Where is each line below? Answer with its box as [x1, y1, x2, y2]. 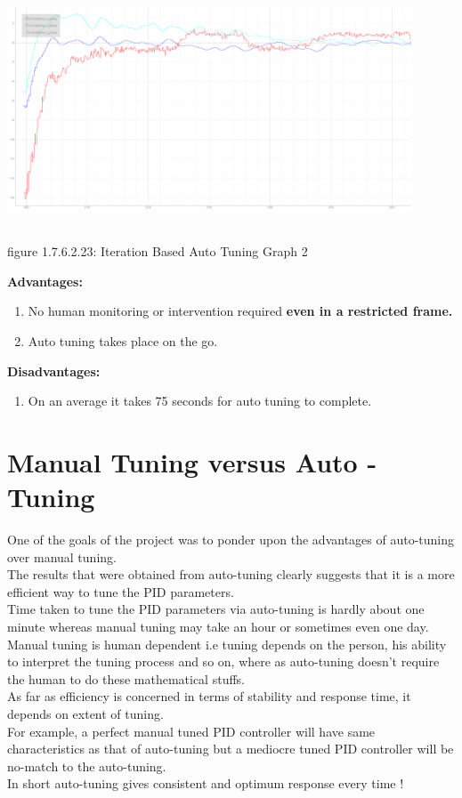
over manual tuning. [7, 547, 117, 566]
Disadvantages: [7, 361, 101, 380]
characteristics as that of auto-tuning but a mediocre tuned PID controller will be [7, 739, 454, 758]
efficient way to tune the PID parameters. [7, 582, 234, 601]
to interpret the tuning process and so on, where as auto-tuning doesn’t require [7, 652, 440, 671]
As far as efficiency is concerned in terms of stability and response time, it [7, 687, 411, 705]
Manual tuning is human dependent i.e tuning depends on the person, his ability [7, 634, 447, 653]
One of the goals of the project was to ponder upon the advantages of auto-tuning [7, 530, 454, 549]
